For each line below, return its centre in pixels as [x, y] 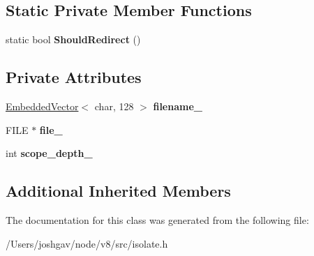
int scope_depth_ [49, 153]
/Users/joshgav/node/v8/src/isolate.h [87, 243]
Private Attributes [74, 77]
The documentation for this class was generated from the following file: [157, 219]
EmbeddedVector [42, 106]
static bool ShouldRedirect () [73, 39]
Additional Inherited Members [118, 191]
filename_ [178, 106]
